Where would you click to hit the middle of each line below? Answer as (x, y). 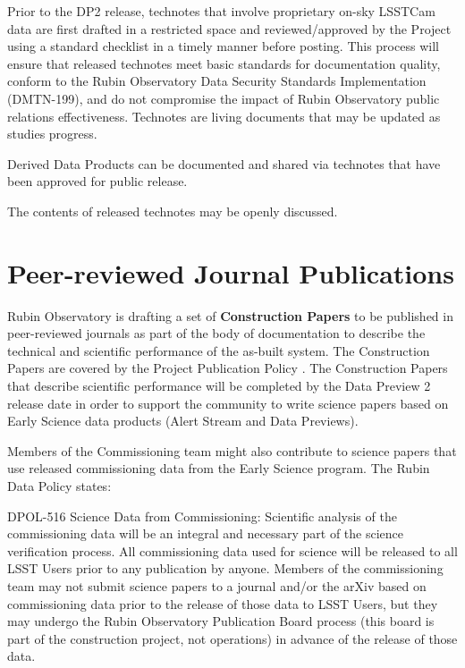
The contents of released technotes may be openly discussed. (173, 211)
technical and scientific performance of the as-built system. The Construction (219, 350)
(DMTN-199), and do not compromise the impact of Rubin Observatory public (224, 98)
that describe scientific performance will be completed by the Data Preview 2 (219, 386)
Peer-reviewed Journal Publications (231, 272)
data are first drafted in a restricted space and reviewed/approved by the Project (229, 28)
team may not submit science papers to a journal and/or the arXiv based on (217, 585)
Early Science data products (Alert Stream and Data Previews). (183, 421)
